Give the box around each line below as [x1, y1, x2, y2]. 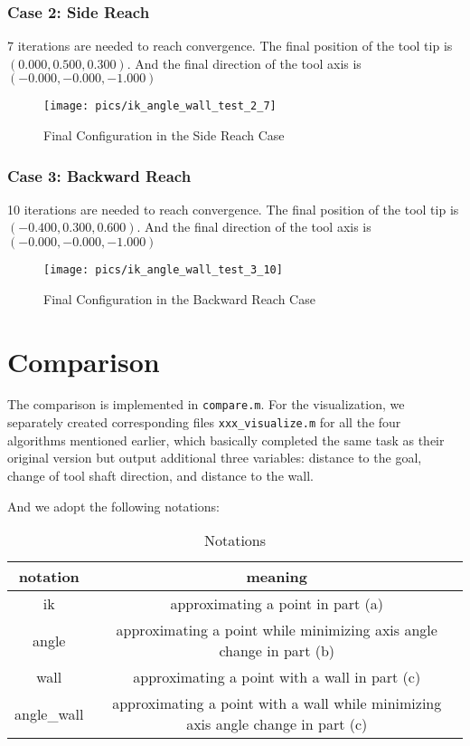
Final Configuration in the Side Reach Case [43, 126, 285, 145]
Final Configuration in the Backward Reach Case [43, 289, 315, 308]
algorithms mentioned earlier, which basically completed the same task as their [7, 430, 445, 449]
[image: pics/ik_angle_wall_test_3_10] [43, 263, 283, 277]
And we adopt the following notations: [7, 496, 220, 515]
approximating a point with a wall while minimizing [112, 693, 442, 714]
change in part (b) [219, 640, 335, 662]
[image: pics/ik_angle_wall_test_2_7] [43, 100, 277, 113]
